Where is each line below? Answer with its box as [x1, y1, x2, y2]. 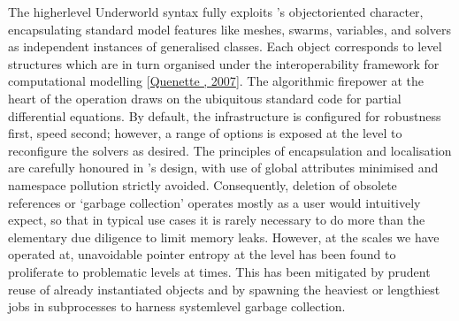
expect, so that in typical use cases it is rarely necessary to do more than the [8, 210, 425, 229]
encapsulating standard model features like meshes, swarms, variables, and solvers [8, 19, 452, 38]
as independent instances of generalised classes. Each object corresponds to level [8, 37, 442, 56]
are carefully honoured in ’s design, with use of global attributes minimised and [8, 158, 439, 177]
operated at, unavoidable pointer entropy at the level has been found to [8, 245, 396, 264]
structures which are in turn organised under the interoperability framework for [8, 54, 440, 73]
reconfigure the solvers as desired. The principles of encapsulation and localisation [8, 141, 452, 159]
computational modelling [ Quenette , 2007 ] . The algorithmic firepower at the [8, 72, 424, 90]
